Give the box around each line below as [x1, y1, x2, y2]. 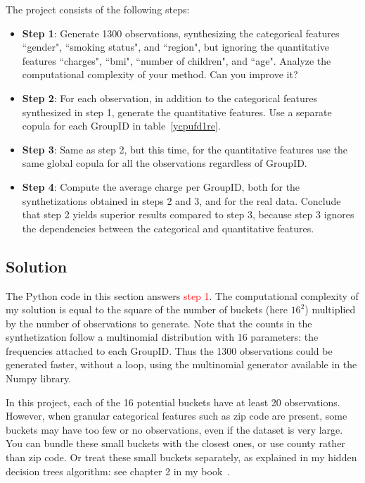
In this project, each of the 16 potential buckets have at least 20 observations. [6, 394, 340, 409]
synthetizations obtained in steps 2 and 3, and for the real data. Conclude [22, 193, 341, 208]
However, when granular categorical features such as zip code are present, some [6, 408, 347, 423]
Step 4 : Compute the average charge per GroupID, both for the [22, 179, 300, 194]
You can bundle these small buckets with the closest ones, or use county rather [6, 436, 345, 451]
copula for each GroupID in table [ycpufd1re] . [22, 118, 221, 133]
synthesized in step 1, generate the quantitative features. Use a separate [22, 104, 332, 119]
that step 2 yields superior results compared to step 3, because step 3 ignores [22, 207, 354, 222]
